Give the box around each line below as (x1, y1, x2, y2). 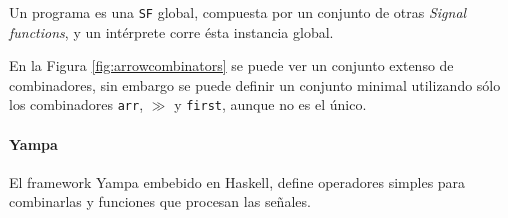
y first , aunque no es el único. (174, 94, 367, 115)
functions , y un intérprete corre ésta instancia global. (9, 21, 334, 42)
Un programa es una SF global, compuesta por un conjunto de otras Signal (9, 2, 467, 22)
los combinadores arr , (9, 94, 144, 115)
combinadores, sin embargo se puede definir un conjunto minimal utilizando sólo (9, 74, 501, 95)
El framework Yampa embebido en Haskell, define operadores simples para (9, 171, 466, 192)
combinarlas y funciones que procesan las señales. (9, 191, 311, 212)
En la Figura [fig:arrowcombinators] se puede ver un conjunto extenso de (9, 55, 454, 76)
